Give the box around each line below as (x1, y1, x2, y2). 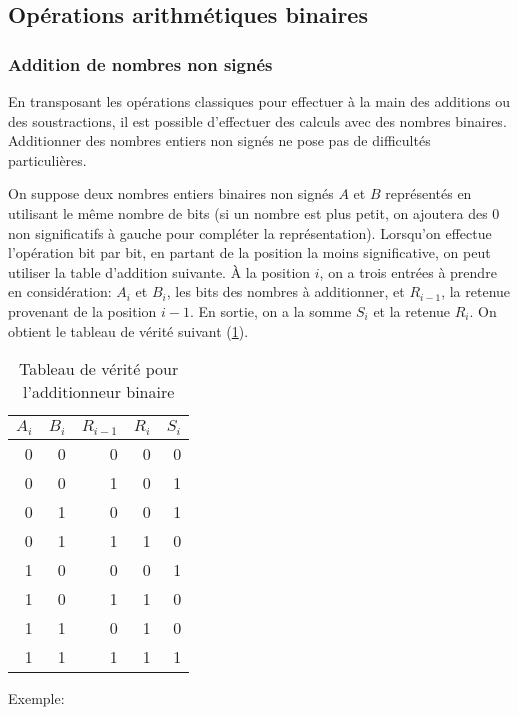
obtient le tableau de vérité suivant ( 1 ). (8, 320, 249, 341)
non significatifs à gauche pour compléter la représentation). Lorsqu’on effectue (8, 222, 492, 243)
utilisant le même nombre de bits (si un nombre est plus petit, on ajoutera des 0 (8, 202, 500, 223)
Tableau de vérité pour (19, 357, 179, 381)
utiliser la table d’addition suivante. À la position (8, 261, 311, 282)
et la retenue (373, 300, 451, 321)
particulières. (8, 149, 87, 170)
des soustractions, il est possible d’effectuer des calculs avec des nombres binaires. (8, 110, 507, 131)
